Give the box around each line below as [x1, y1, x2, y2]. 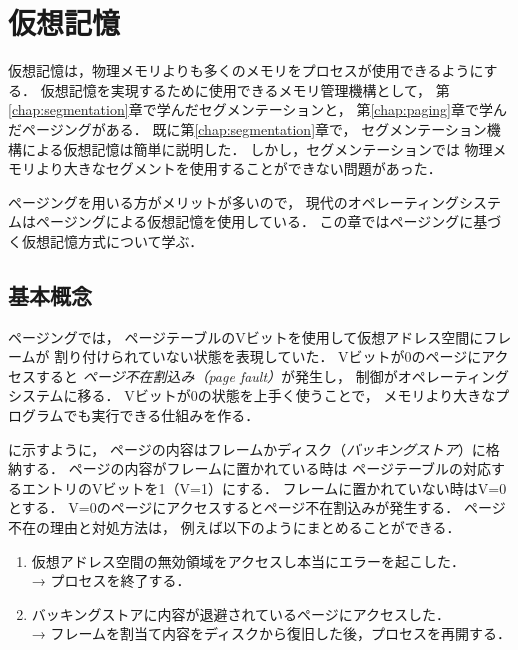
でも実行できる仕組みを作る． [63, 405, 260, 426]
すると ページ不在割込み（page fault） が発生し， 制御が [35, 365, 398, 386]
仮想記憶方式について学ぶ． [21, 230, 204, 251]
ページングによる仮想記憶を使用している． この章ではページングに [35, 211, 474, 232]
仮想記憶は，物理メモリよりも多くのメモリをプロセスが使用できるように [8, 60, 484, 81]
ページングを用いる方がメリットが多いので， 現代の [8, 191, 348, 212]
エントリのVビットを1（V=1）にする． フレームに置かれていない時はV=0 [21, 477, 507, 498]
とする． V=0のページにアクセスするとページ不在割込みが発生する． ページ [8, 497, 506, 518]
